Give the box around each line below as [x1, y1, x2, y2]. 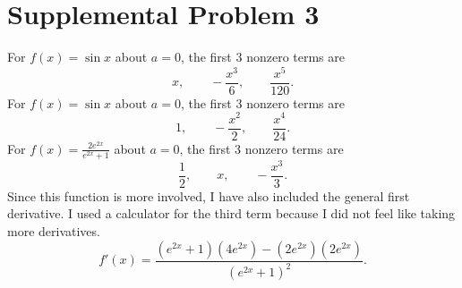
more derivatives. [7, 222, 100, 241]
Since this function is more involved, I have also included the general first [7, 186, 410, 205]
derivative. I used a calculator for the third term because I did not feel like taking [7, 204, 456, 223]
